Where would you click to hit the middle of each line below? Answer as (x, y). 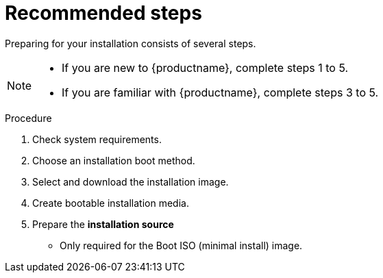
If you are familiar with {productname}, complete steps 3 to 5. (220, 92)
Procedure (28, 118)
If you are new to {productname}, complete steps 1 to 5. (205, 67)
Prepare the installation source (103, 224)
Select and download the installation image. (131, 181)
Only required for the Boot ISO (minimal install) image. (181, 245)
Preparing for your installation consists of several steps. (131, 43)
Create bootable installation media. (111, 203)
